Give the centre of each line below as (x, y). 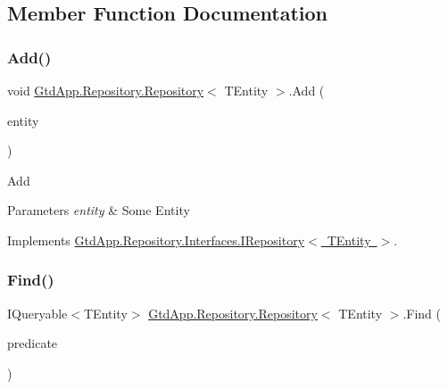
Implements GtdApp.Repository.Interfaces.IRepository (156, 240)
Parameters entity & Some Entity (99, 210)
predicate (33, 343)
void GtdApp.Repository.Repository (106, 90)
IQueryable (37, 313)
